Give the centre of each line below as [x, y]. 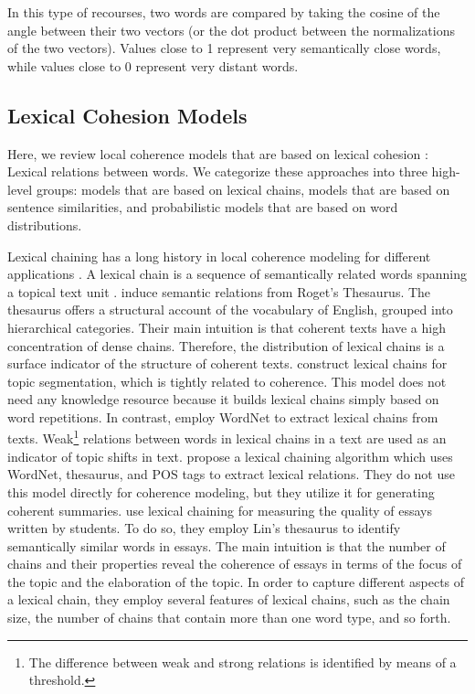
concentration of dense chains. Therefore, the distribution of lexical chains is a [226, 345]
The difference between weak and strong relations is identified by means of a [243, 662]
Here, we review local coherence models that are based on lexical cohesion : [218, 153]
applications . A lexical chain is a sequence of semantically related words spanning [237, 274]
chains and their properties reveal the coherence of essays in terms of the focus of [235, 564]
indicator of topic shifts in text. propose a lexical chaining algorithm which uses [230, 456]
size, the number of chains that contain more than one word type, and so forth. [229, 618]
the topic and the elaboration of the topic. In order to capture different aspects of [236, 581]
